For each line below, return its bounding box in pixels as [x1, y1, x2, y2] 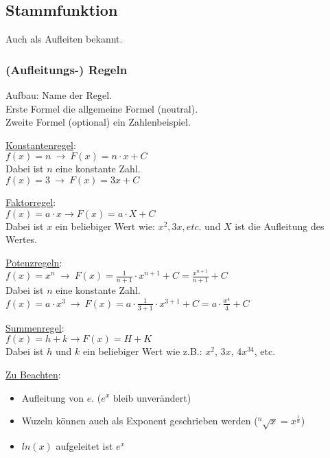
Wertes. [5, 232, 38, 247]
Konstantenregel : [5, 137, 76, 152]
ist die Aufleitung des [235, 218, 325, 233]
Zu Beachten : [5, 367, 61, 381]
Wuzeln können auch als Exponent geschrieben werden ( [21, 413, 258, 428]
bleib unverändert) [113, 390, 191, 404]
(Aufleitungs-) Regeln [5, 60, 128, 78]
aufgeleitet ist [56, 438, 113, 453]
